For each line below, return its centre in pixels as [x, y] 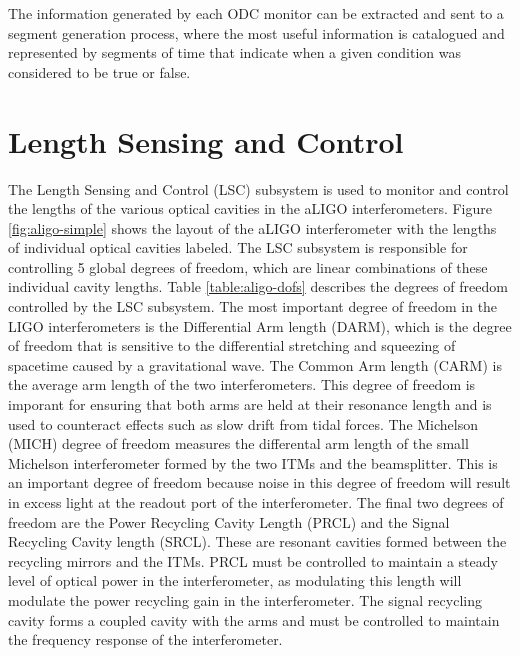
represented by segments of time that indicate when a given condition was [235, 52]
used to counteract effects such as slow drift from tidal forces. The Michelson [243, 423]
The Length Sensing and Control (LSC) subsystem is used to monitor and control [258, 188]
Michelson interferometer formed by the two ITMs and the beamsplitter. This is [253, 462]
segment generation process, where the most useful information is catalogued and [256, 32]
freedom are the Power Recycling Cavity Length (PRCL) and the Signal [229, 521]
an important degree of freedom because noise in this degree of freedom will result [259, 482]
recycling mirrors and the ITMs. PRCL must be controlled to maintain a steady [253, 560]
